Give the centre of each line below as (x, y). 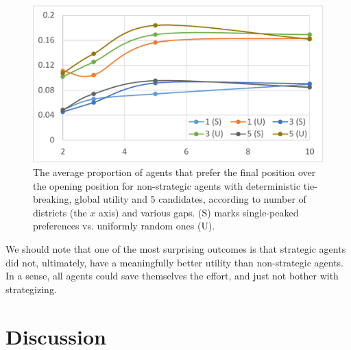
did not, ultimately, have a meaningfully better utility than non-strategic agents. (175, 262)
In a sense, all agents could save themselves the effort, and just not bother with (172, 276)
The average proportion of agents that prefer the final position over (174, 172)
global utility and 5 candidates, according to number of (191, 199)
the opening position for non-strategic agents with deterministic (167, 185)
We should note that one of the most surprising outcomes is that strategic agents (176, 248)
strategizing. (31, 289)
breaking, (52, 199)
